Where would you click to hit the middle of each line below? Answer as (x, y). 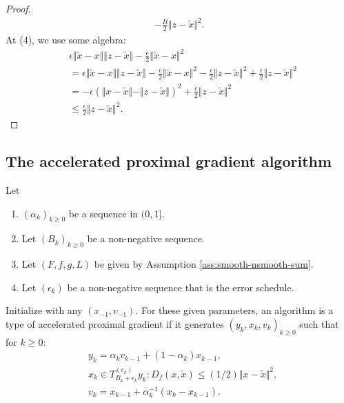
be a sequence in (103, 213)
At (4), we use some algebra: (66, 39)
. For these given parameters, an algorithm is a (234, 310)
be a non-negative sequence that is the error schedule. (181, 287)
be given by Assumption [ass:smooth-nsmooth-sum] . (204, 264)
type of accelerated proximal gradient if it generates (115, 323)
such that (319, 323)
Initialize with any (44, 310)
